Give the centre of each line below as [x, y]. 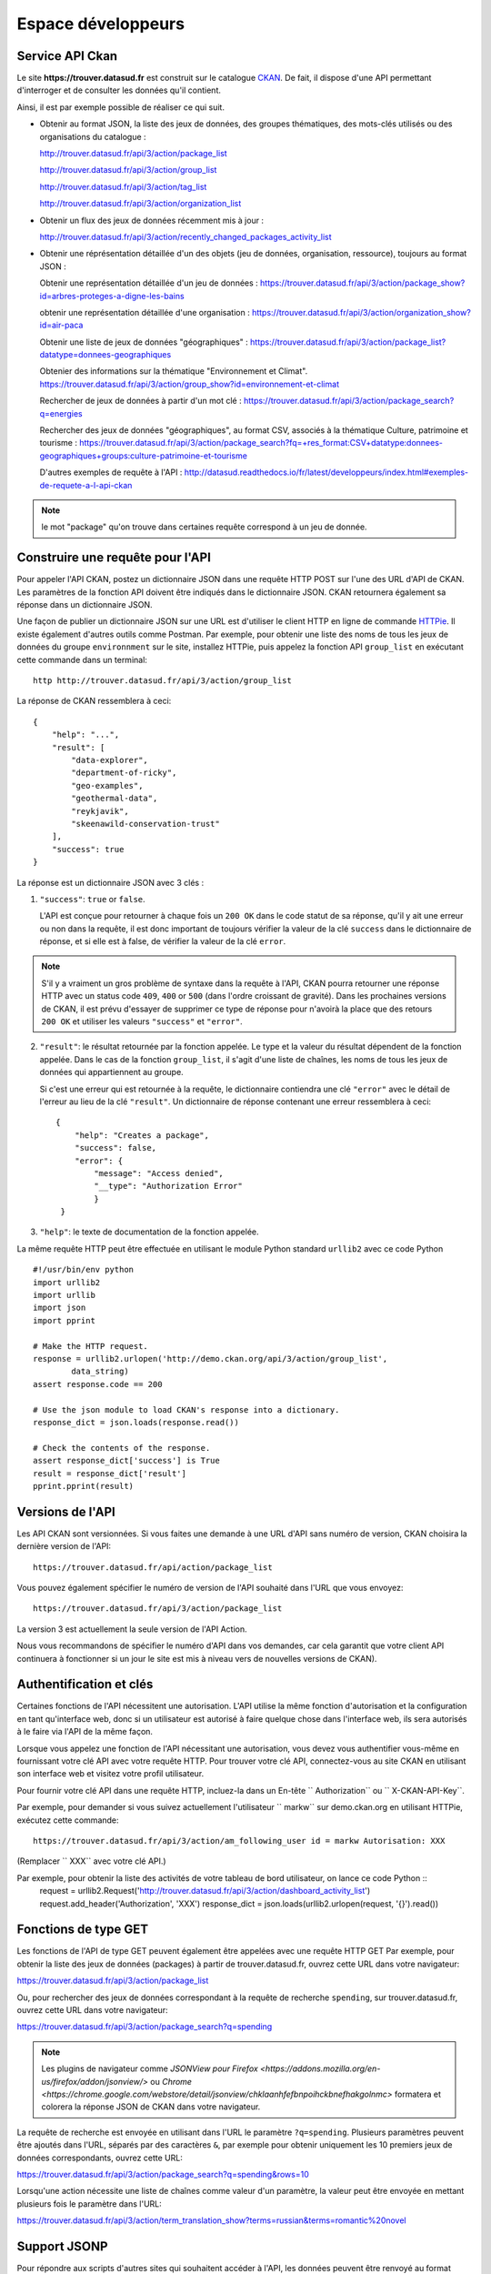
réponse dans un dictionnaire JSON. [85, 605]
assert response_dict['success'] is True [126, 1461]
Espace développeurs [101, 24]
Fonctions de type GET [83, 1930]
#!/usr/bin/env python [84, 1270]
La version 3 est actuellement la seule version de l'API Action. [132, 1629]
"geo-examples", [107, 785]
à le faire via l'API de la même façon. [85, 1732]
